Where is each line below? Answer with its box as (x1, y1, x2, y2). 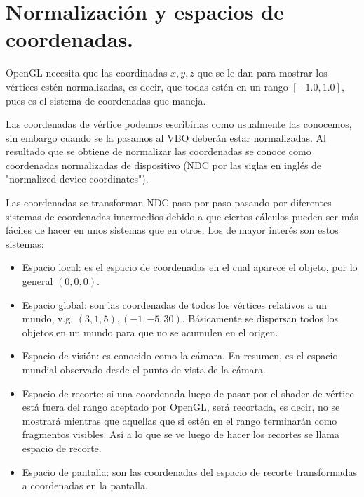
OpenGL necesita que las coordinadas (6, 65, 168, 80)
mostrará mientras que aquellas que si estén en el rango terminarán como (22, 413, 337, 428)
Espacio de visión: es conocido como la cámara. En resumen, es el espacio (22, 348, 338, 363)
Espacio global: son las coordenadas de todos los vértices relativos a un (22, 297, 327, 312)
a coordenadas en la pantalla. (22, 478, 148, 493)
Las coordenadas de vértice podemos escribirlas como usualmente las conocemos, (6, 117, 352, 131)
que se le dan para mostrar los (197, 65, 328, 80)
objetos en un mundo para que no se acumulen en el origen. (22, 324, 278, 339)
